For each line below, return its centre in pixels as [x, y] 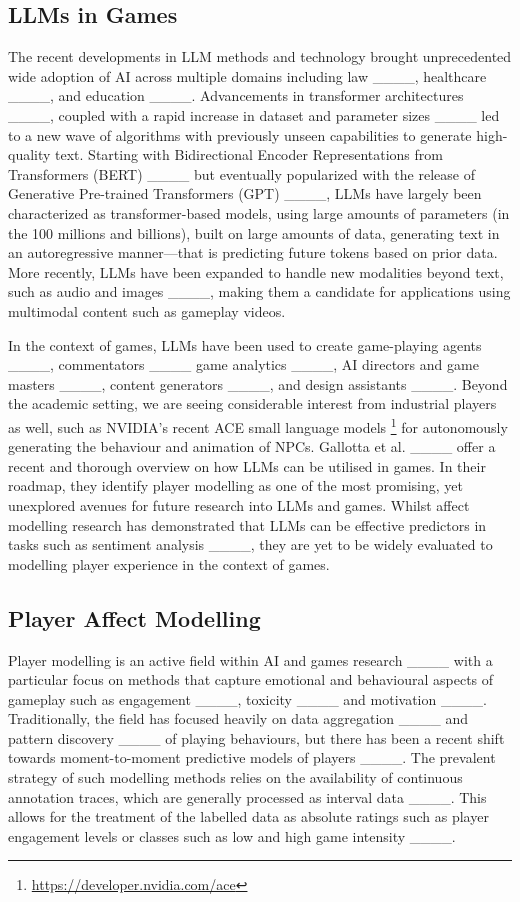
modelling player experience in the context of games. [169, 563]
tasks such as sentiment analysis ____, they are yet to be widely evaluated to [250, 544]
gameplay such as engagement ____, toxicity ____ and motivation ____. [247, 698]
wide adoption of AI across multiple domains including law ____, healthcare [247, 75]
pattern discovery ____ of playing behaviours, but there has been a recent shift [256, 737]
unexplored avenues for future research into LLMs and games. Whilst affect [239, 504]
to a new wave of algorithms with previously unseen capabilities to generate [240, 134]
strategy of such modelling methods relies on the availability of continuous [235, 777]
